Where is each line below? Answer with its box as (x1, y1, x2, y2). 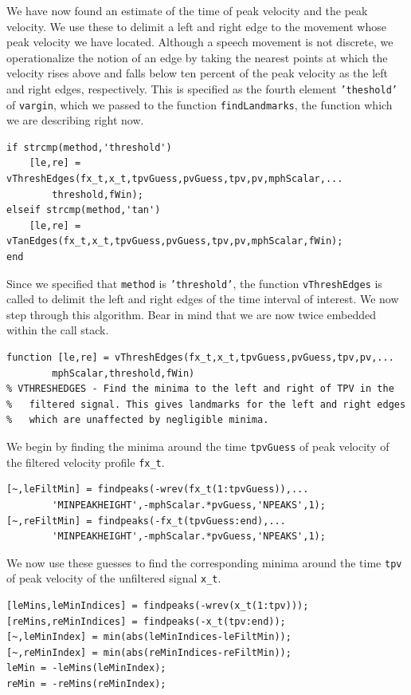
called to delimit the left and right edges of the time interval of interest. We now (6, 290, 399, 307)
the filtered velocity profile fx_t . (6, 453, 165, 470)
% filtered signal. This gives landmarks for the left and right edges (6, 398, 406, 410)
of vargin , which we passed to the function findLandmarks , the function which (6, 96, 393, 113)
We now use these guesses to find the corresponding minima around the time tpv (6, 554, 402, 571)
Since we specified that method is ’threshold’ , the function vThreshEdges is (6, 274, 382, 291)
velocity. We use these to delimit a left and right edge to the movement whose (6, 18, 386, 34)
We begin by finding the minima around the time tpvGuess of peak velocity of (6, 438, 389, 455)
